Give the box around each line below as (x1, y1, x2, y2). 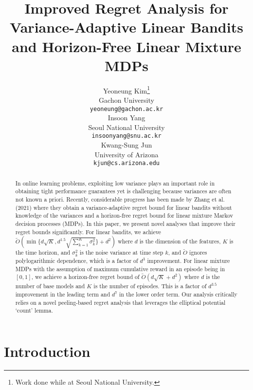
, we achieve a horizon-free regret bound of (31, 273, 140, 281)
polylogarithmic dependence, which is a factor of (15, 256, 138, 264)
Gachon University (99, 94, 154, 105)
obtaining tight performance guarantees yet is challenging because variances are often (15, 187, 232, 195)
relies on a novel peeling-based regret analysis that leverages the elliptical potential (15, 298, 226, 306)
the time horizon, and (15, 248, 71, 257)
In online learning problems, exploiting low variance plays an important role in (15, 179, 215, 187)
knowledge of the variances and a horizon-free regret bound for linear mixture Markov (15, 211, 234, 220)
